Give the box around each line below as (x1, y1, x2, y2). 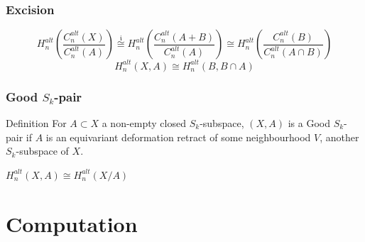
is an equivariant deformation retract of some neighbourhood (45, 129, 311, 144)
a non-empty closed (102, 115, 186, 130)
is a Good (288, 115, 330, 130)
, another (320, 129, 359, 144)
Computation (6, 209, 138, 238)
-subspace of (16, 143, 69, 158)
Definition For (6, 115, 67, 130)
